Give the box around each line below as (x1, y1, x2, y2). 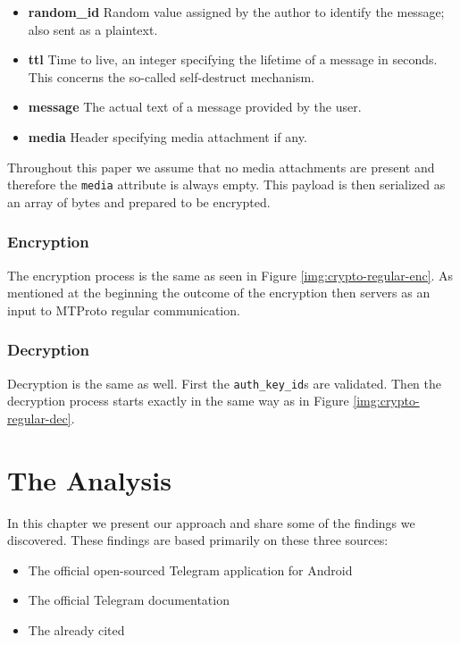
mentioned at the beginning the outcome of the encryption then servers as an (7, 283, 431, 302)
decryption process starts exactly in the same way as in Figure (7, 391, 349, 410)
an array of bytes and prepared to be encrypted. (7, 192, 271, 211)
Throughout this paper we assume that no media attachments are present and (7, 157, 435, 176)
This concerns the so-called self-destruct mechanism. (28, 67, 314, 86)
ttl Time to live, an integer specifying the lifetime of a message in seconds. (28, 50, 438, 69)
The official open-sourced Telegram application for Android (28, 560, 353, 579)
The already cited (28, 620, 125, 639)
